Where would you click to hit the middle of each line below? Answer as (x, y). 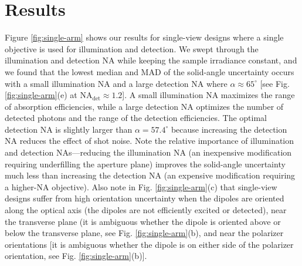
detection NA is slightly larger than (69, 129)
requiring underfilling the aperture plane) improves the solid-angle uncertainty (145, 164)
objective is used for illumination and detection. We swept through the (132, 48)
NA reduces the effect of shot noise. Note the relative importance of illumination (150, 141)
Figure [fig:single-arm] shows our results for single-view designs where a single (144, 37)
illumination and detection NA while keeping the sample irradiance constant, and (151, 60)
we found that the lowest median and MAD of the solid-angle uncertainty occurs (150, 71)
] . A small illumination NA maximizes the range (208, 95)
